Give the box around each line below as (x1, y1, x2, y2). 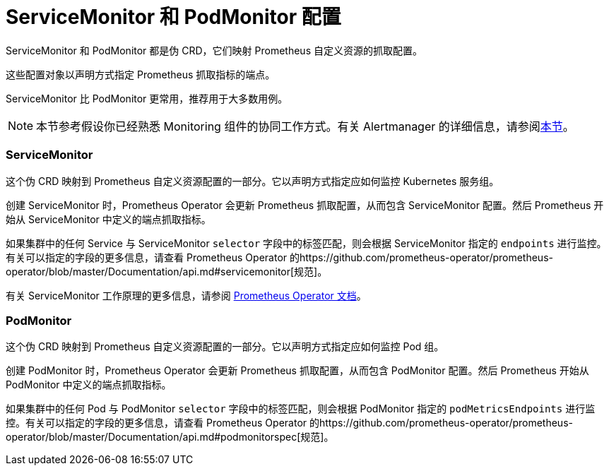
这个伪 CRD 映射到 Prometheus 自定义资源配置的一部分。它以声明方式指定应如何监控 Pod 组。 (6, 340, 444, 353)
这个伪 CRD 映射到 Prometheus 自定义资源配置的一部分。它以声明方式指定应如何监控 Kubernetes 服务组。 (6, 174, 499, 187)
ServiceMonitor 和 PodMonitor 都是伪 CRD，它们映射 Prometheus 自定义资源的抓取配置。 (6, 44, 422, 56)
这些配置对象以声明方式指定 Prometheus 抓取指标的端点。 (6, 68, 276, 81)
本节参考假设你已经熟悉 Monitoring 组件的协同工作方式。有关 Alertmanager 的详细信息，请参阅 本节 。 (36, 119, 574, 133)
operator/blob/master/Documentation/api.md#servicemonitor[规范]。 (6, 265, 328, 278)
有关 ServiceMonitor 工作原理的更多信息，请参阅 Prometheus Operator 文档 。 (6, 289, 367, 302)
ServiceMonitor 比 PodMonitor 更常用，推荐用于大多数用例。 (6, 92, 288, 105)
